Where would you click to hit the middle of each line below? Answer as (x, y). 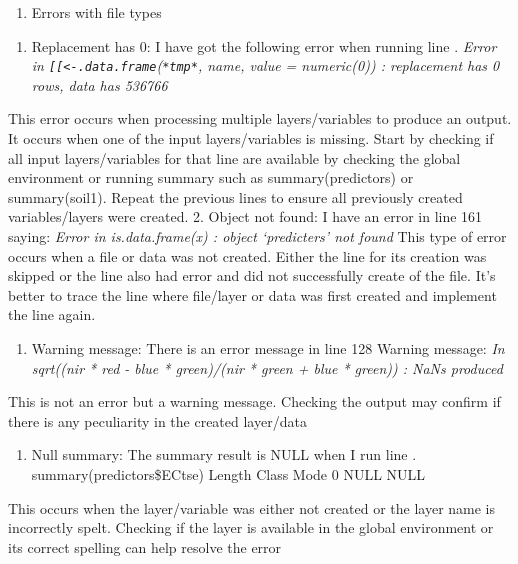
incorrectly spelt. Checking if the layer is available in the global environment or (251, 527)
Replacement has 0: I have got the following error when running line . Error (264, 45)
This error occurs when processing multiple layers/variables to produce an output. (260, 118)
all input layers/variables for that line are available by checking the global (234, 157)
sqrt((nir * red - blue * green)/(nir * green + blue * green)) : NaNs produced (267, 367)
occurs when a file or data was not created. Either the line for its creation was (247, 255)
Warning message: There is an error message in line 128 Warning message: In (268, 347)
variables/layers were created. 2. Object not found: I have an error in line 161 (245, 216)
